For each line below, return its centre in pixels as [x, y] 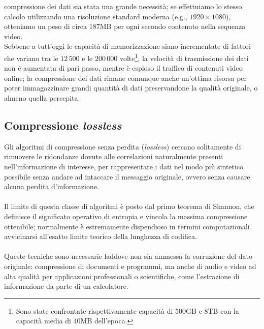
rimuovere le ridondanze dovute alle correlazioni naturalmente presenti [114, 156]
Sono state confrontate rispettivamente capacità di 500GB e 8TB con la [127, 310]
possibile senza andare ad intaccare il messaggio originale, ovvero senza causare [127, 176]
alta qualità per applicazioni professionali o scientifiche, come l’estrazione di [122, 276]
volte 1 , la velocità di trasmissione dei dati [184, 57]
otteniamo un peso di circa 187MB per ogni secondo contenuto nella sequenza [125, 26]
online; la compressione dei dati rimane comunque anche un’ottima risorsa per [126, 78]
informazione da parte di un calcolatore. [66, 286]
